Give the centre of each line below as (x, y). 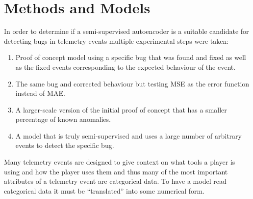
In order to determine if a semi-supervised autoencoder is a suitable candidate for (126, 31)
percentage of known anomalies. (63, 119)
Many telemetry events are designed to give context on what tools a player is (120, 162)
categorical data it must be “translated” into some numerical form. (104, 190)
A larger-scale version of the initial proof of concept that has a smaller (121, 109)
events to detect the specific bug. (65, 145)
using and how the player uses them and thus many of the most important (116, 171)
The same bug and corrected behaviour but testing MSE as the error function (132, 83)
